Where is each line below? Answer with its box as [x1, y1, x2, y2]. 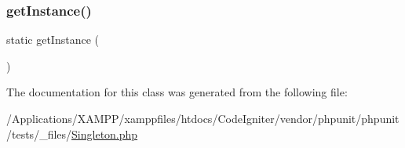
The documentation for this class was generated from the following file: [6, 84, 348, 100]
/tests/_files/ [6, 125, 72, 142]
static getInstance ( [6, 31, 99, 48]
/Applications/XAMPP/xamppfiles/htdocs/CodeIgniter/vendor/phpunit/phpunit [6, 110, 400, 126]
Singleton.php [71, 125, 138, 142]
